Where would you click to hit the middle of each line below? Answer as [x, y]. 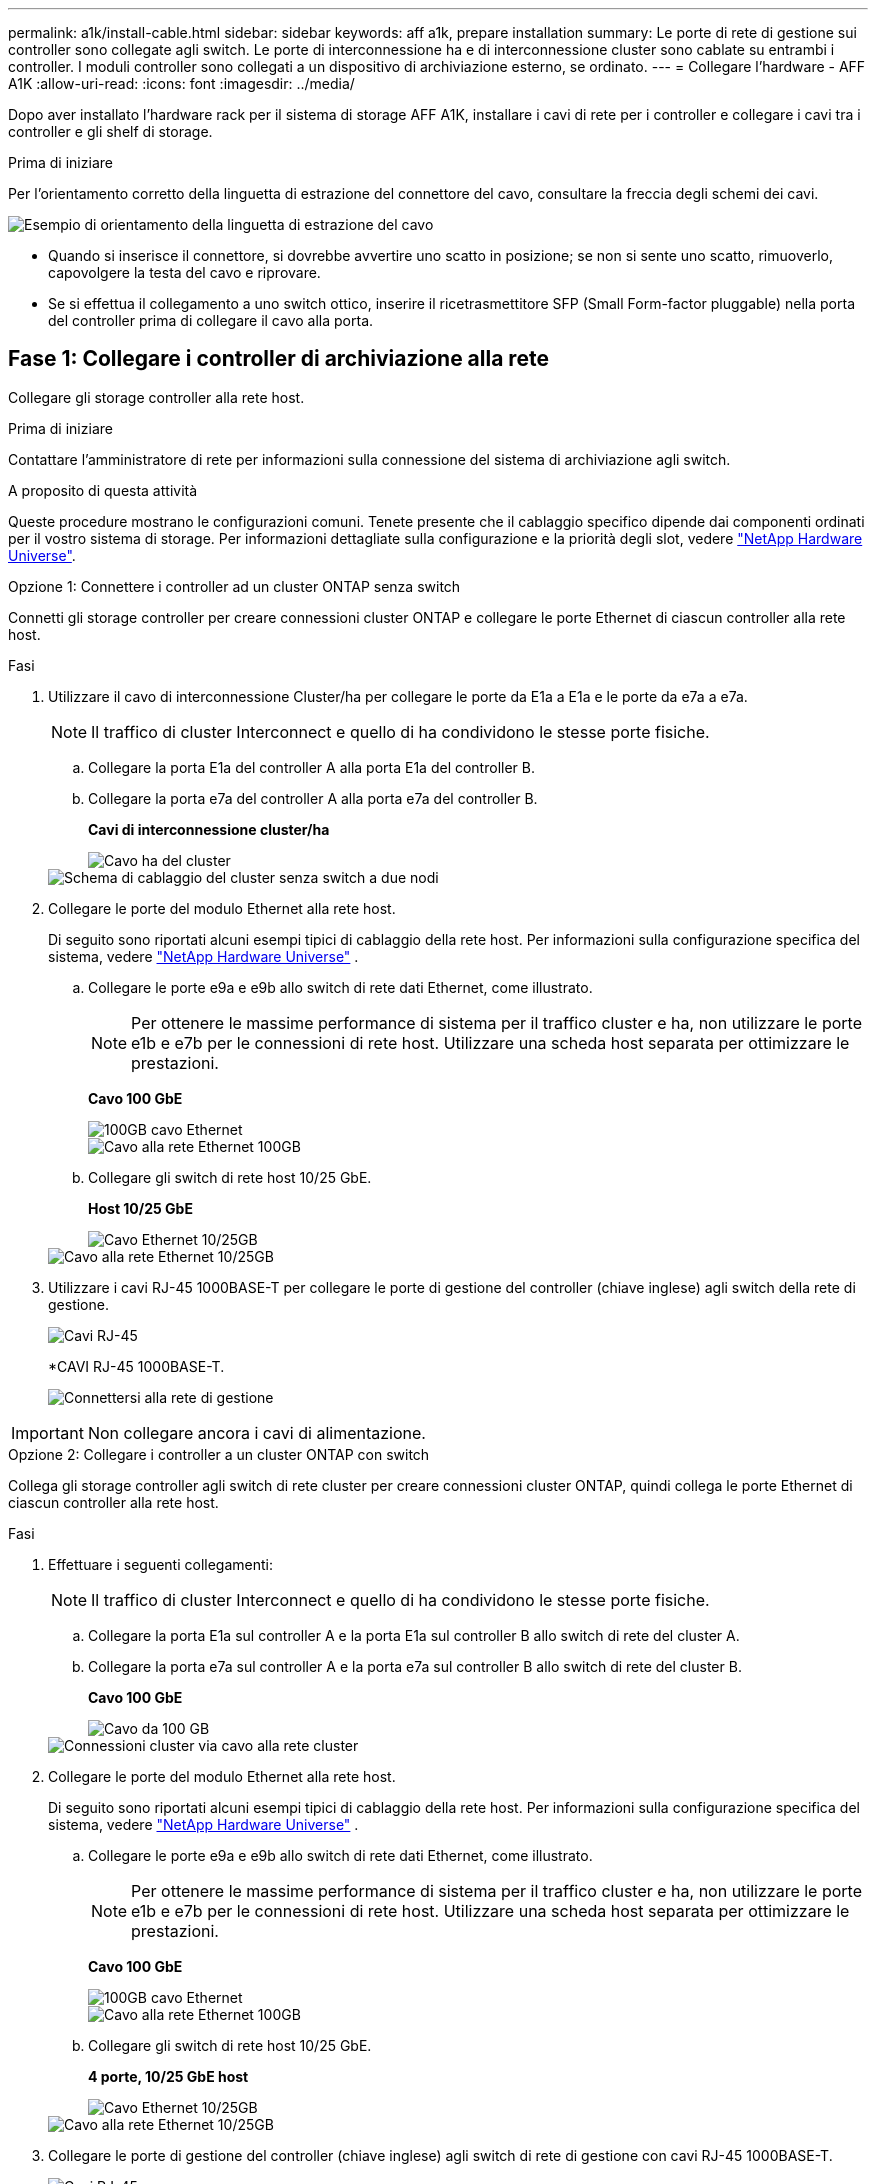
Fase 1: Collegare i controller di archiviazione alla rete [278, 359]
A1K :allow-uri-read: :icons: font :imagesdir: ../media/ [181, 83]
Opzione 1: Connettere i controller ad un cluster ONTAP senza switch [234, 586]
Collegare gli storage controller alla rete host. [156, 397]
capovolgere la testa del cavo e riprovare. [184, 272]
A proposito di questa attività [103, 490]
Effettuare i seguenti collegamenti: [160, 1564]
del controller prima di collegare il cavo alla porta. [211, 320]
